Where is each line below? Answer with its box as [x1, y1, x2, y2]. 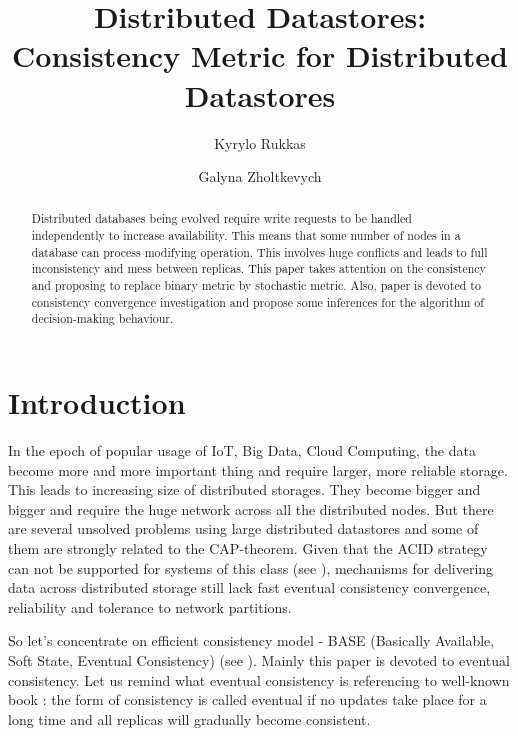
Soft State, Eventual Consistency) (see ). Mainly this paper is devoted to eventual [8, 649, 510, 670]
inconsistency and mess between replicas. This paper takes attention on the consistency [31, 260, 486, 277]
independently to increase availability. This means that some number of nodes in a [31, 227, 461, 244]
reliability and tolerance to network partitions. [8, 596, 292, 617]
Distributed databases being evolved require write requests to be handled [31, 210, 412, 227]
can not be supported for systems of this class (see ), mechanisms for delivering [8, 557, 494, 578]
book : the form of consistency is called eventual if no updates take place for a [8, 689, 487, 710]
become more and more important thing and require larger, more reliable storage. [8, 459, 508, 480]
